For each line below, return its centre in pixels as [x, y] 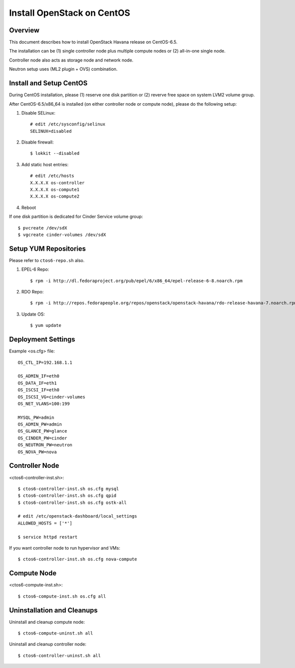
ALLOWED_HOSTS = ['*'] [45, 523]
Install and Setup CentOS [48, 83]
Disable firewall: [38, 142]
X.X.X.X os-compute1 [55, 190]
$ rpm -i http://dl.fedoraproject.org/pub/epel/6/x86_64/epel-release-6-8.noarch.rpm [136, 281]
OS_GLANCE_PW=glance [43, 431]
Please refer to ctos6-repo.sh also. [47, 260]
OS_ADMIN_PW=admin [40, 424]
